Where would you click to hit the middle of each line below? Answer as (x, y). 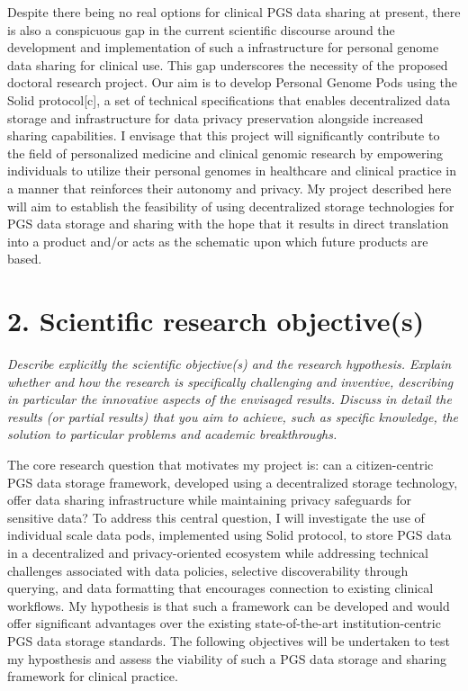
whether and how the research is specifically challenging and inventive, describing (230, 381)
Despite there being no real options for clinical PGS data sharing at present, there (234, 12)
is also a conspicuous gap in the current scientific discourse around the (201, 29)
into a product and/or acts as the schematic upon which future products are (218, 241)
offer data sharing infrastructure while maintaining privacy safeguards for (210, 500)
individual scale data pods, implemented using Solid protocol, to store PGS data (229, 535)
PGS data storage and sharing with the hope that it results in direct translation (228, 224)
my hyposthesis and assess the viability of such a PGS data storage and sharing (227, 658)
